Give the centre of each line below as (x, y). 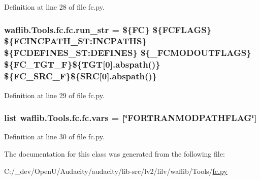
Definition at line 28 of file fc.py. (54, 7)
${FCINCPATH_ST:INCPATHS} (75, 41)
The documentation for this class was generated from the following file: (115, 153)
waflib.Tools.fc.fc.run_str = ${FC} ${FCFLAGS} (108, 29)
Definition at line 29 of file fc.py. (54, 95)
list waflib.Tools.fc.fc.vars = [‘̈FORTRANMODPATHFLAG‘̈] (131, 118)
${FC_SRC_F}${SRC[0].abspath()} (80, 76)
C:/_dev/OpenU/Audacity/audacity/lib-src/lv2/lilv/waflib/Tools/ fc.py (116, 171)
